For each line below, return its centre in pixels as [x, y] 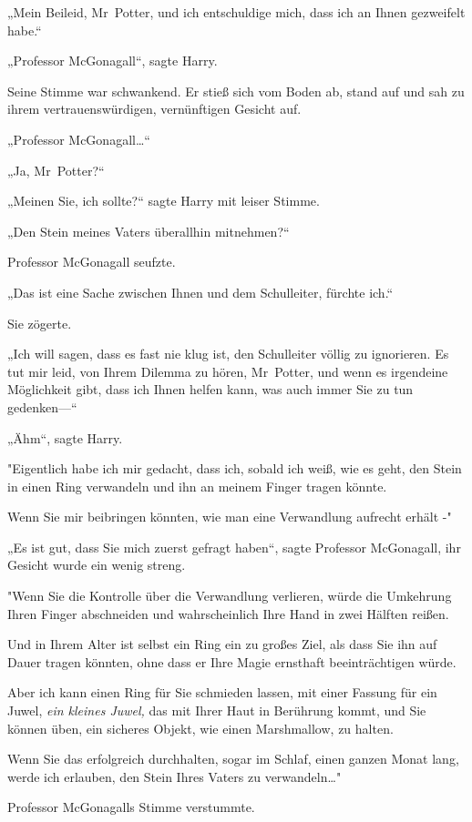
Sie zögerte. [40, 323]
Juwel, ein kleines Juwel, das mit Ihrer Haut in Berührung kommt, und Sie [217, 710]
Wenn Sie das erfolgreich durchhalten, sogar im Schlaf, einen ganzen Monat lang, [233, 759]
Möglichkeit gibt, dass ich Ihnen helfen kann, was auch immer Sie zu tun [210, 389]
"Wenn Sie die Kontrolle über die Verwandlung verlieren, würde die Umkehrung [230, 596]
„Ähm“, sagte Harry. [65, 437]
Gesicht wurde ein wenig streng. [97, 565]
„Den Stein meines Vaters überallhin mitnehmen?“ [149, 231]
